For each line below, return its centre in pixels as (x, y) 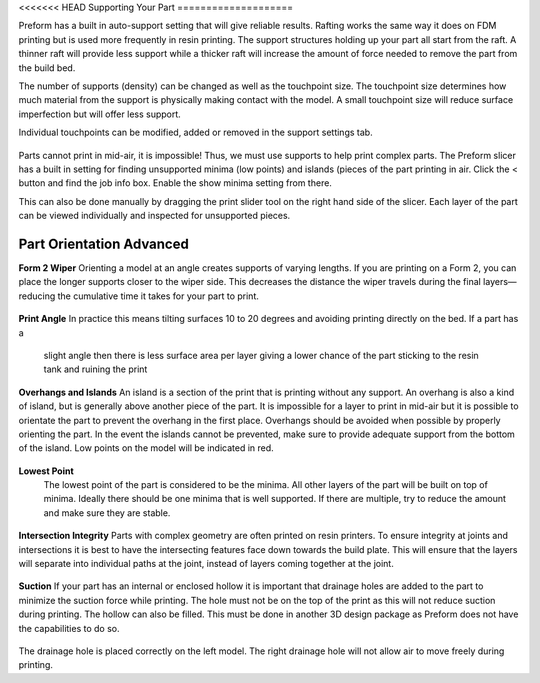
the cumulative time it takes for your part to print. (158, 296)
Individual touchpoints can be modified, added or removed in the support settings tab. (196, 132)
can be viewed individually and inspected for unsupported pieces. (154, 216)
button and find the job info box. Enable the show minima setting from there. (175, 183)
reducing (37, 296)
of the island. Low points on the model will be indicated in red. (146, 448)
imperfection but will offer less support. (100, 114)
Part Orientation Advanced (103, 243)
